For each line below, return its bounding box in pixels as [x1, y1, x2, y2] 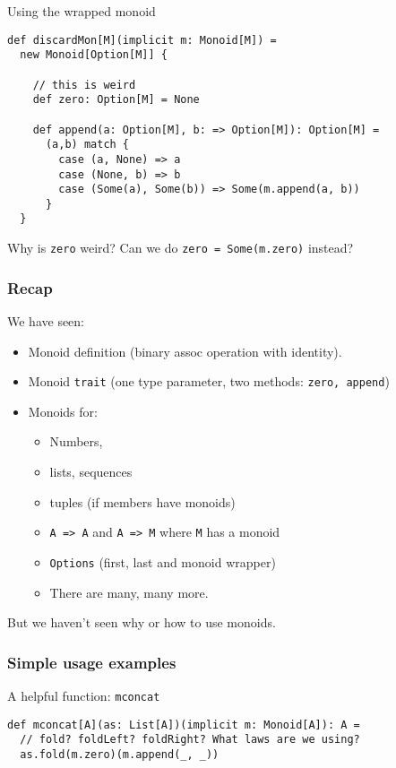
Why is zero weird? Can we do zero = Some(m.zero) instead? [7, 238, 354, 257]
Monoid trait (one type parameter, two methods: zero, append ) [28, 372, 390, 391]
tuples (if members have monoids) [49, 492, 236, 511]
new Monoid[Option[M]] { [20, 48, 168, 62]
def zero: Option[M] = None [32, 93, 200, 107]
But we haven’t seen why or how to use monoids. [7, 613, 276, 632]
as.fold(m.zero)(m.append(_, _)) [20, 747, 220, 761]
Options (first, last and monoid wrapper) [49, 552, 276, 571]
